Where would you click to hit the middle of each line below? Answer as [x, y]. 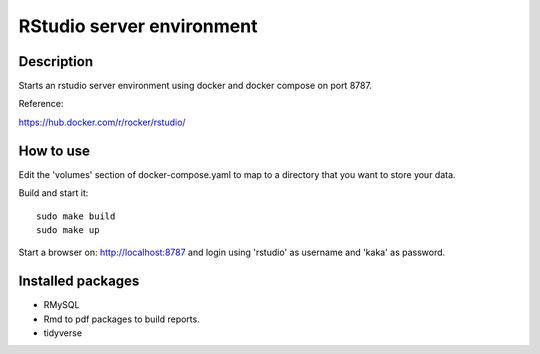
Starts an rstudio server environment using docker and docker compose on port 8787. [195, 86]
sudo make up [68, 229]
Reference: [41, 104]
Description [56, 61]
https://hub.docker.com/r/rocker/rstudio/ [102, 122]
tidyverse [63, 333]
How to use [54, 150]
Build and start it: [53, 193]
